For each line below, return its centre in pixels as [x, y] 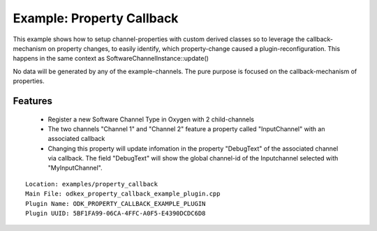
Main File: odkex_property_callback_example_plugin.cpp [123, 194]
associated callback [76, 139]
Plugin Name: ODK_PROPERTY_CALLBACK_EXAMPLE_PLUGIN [116, 203]
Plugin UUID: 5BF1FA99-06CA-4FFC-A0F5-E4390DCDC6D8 [116, 214]
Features [32, 101]
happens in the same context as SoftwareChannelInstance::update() [111, 59]
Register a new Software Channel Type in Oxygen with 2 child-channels [151, 119]
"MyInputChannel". [75, 168]
